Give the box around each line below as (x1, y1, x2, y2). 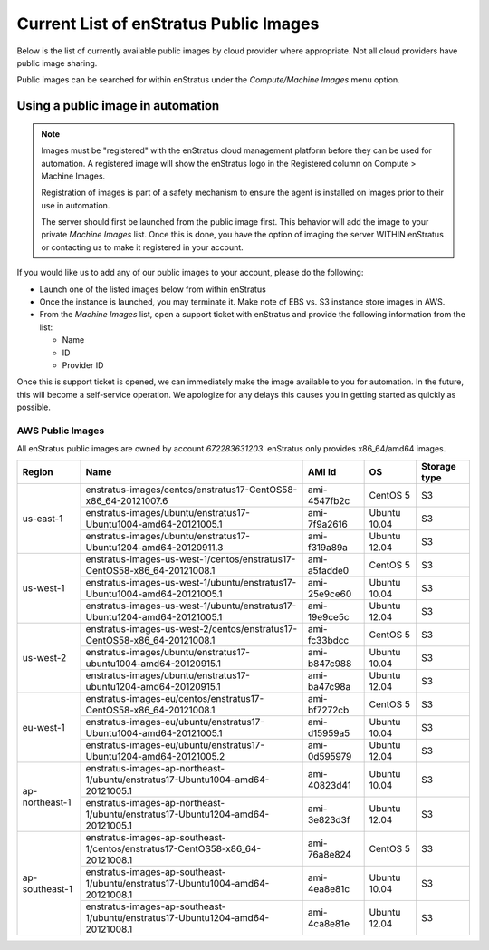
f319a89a (308, 540, 349, 553)
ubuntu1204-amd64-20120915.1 (85, 680, 221, 693)
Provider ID (62, 359, 104, 371)
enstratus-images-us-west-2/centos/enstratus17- (85, 622, 298, 635)
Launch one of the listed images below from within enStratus (39, 284, 266, 295)
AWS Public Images (16, 424, 105, 437)
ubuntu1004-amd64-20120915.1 (85, 657, 222, 670)
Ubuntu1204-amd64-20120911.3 (85, 540, 224, 553)
